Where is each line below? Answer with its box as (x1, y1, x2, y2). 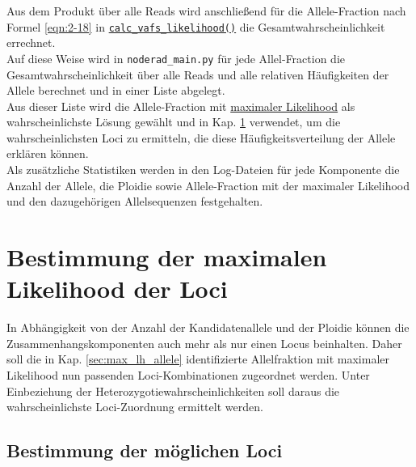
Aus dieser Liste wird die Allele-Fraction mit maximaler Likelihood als (6, 97, 355, 114)
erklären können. (6, 145, 89, 162)
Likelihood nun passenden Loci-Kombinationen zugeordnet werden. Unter (6, 366, 370, 383)
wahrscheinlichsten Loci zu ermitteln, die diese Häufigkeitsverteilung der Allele (6, 129, 396, 146)
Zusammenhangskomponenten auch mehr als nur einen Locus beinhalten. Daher (6, 334, 402, 351)
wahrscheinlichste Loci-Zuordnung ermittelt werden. (6, 398, 263, 415)
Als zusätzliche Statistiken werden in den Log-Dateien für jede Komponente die (6, 161, 400, 178)
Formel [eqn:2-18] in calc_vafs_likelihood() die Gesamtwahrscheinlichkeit (6, 18, 385, 35)
